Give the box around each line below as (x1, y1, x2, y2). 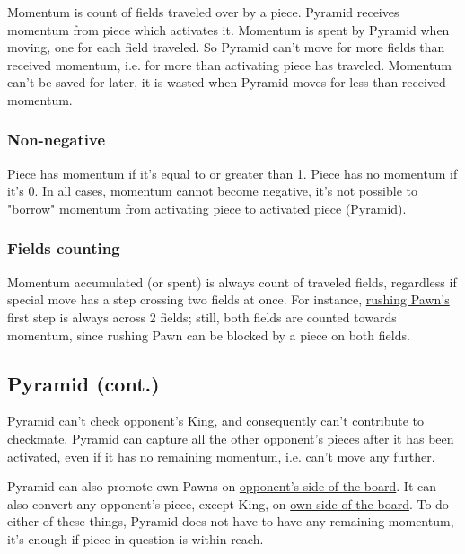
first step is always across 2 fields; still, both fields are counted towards (7, 307, 397, 326)
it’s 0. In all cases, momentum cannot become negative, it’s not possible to (7, 181, 417, 200)
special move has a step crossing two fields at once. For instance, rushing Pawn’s (7, 290, 450, 309)
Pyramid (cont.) (7, 369, 160, 397)
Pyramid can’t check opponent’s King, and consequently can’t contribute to (7, 411, 425, 430)
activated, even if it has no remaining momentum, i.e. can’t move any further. (7, 446, 435, 465)
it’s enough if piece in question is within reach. (7, 529, 264, 548)
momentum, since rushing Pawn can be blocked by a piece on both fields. (7, 325, 410, 344)
